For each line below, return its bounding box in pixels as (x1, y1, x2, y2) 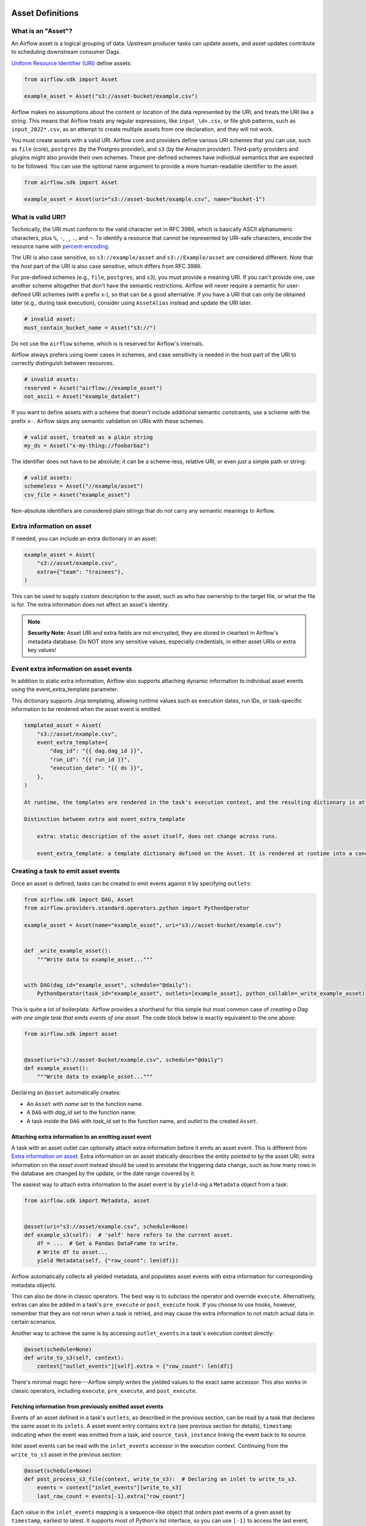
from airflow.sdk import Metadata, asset (24, 1197, 150, 1204)
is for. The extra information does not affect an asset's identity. (11, 601, 170, 609)
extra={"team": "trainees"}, (37, 568, 124, 575)
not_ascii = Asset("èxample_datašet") (24, 393, 140, 400)
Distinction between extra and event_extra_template (24, 815, 185, 823)
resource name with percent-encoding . (11, 242, 110, 250)
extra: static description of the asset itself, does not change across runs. (37, 833, 279, 840)
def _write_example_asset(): (24, 947, 112, 955)
